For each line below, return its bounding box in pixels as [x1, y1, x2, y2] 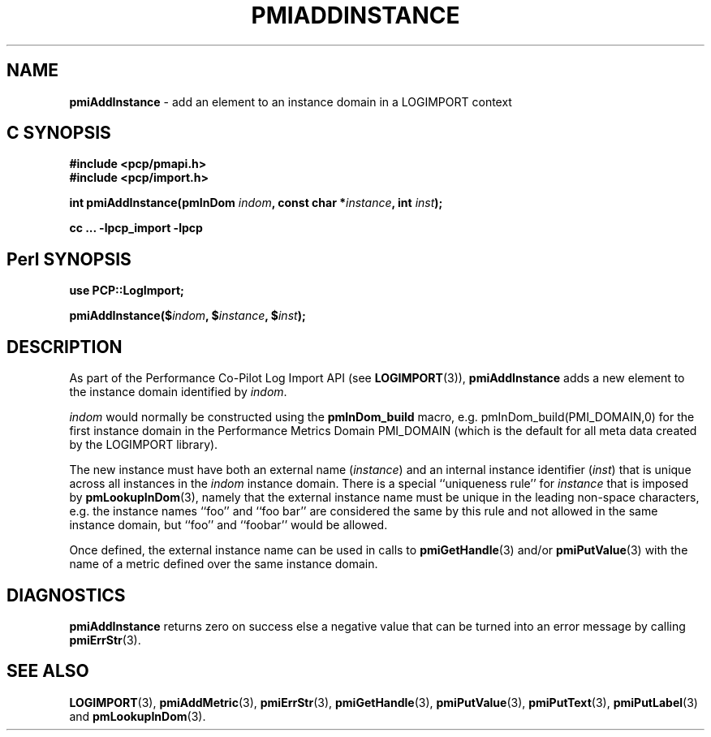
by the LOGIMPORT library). [69, 437, 218, 452]
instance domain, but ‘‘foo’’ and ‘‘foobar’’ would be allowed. [69, 518, 388, 532]
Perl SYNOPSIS [6, 248, 131, 269]
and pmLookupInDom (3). [69, 709, 206, 723]
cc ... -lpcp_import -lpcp [69, 221, 203, 235]
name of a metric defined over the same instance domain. [69, 557, 378, 571]
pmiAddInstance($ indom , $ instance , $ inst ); [69, 308, 306, 323]
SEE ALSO [6, 661, 89, 682]
